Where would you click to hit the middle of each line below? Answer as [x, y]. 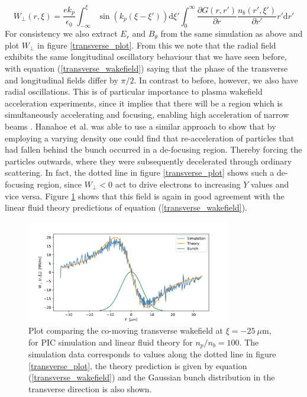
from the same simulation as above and [232, 33]
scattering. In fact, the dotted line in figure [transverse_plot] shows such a [140, 172]
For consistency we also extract [61, 33]
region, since [59, 184]
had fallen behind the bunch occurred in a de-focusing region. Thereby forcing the [153, 149]
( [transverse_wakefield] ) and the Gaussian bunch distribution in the [152, 377]
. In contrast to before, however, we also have [216, 80]
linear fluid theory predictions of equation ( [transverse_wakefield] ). [126, 207]
